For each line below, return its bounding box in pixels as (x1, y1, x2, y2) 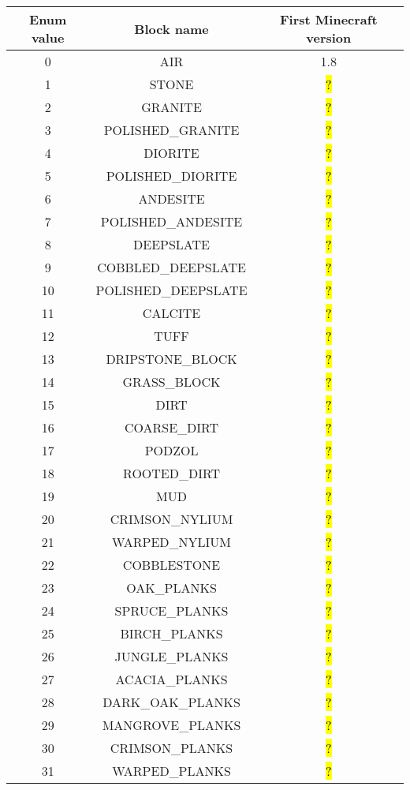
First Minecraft (280, 10, 378, 28)
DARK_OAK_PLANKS (102, 693, 240, 711)
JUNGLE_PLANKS (114, 647, 229, 665)
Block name (134, 19, 209, 38)
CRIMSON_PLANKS (110, 739, 233, 757)
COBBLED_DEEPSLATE (97, 258, 246, 276)
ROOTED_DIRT (123, 464, 220, 482)
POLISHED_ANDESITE (100, 212, 243, 230)
